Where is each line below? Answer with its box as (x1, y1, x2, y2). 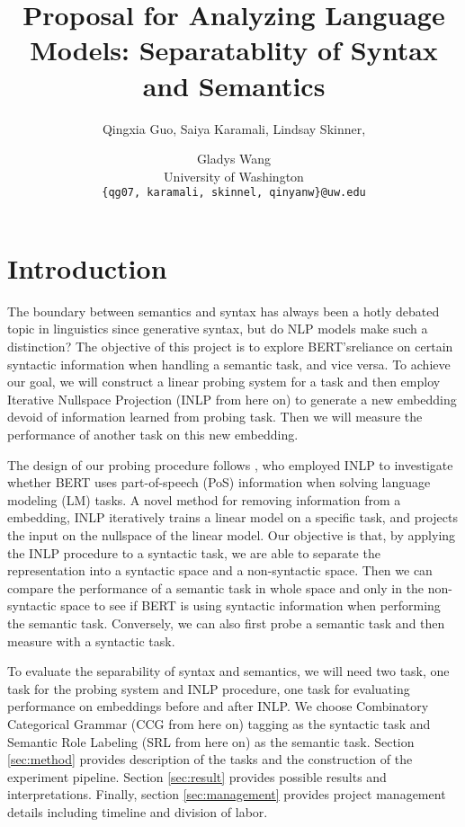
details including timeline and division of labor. (7, 802, 268, 821)
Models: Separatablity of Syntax (30, 31, 438, 68)
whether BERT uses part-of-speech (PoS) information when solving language (7, 473, 431, 492)
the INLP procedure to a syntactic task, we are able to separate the (7, 543, 380, 562)
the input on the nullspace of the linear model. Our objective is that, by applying (7, 526, 456, 544)
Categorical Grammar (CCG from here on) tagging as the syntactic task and (7, 714, 431, 733)
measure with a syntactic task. (7, 631, 175, 650)
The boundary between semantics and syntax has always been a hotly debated (7, 301, 440, 320)
